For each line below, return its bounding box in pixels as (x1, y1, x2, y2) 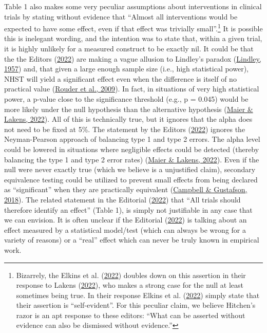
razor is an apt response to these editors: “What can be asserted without (16, 309, 245, 320)
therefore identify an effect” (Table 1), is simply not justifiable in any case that (4, 204, 253, 215)
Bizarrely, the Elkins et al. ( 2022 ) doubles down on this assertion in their (16, 269, 246, 280)
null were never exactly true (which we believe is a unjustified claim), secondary (4, 164, 256, 175)
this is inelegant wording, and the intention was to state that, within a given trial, (4, 33, 262, 44)
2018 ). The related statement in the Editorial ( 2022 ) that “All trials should (4, 194, 241, 205)
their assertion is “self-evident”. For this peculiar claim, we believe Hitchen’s (16, 300, 256, 310)
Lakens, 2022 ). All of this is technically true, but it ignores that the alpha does (4, 114, 253, 124)
